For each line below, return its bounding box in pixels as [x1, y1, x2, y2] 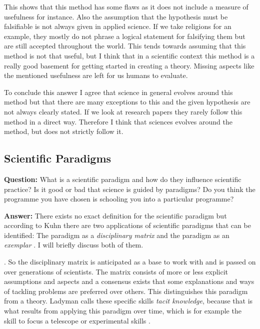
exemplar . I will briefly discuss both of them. [4, 239, 143, 250]
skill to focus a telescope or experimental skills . [4, 315, 150, 325]
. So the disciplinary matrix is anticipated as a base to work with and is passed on [4, 256, 256, 267]
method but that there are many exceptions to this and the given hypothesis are [4, 96, 250, 107]
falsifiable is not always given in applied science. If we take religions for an [4, 21, 231, 31]
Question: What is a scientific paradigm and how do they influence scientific [4, 173, 241, 184]
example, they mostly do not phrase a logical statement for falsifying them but [4, 30, 245, 41]
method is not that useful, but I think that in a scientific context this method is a [4, 50, 255, 60]
